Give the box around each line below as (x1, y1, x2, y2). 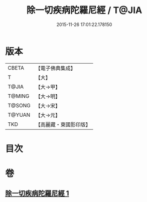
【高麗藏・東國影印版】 (35, 121, 91, 128)
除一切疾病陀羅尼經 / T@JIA (26, 5, 142, 16)
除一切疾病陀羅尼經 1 (5, 189, 69, 198)
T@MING (8, 92, 30, 99)
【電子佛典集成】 (35, 65, 76, 72)
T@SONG (8, 102, 31, 109)
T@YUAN (8, 111, 31, 118)
